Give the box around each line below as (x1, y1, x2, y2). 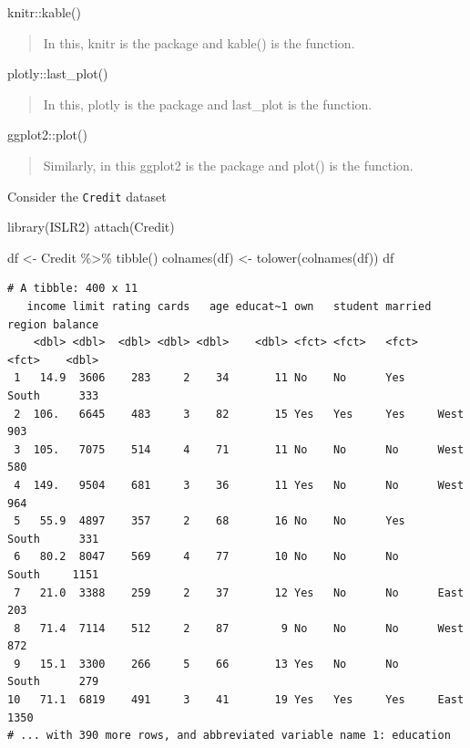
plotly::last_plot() (7, 64, 108, 83)
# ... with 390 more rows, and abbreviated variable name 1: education (7, 729, 451, 743)
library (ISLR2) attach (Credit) (7, 217, 175, 236)
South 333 (7, 389, 99, 402)
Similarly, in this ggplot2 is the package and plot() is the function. (43, 155, 414, 174)
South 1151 (7, 567, 99, 581)
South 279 (7, 675, 99, 689)
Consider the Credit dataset (7, 186, 167, 205)
